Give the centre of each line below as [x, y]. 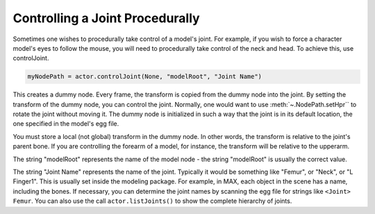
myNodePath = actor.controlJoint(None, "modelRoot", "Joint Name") [145, 77]
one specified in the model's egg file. [66, 124]
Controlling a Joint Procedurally [107, 18]
